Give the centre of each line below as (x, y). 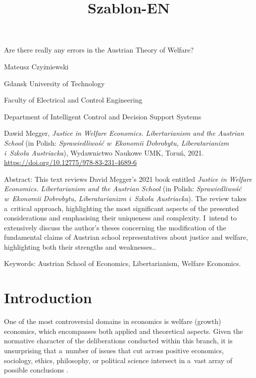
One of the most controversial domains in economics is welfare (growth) (113, 321)
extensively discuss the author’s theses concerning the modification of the (115, 227)
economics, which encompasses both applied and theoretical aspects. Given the (124, 331)
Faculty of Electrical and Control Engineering (73, 100)
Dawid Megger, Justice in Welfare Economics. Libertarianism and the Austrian (124, 133)
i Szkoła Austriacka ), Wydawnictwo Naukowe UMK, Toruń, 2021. (104, 152)
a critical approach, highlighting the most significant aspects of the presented (122, 208)
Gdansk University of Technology (54, 83)
